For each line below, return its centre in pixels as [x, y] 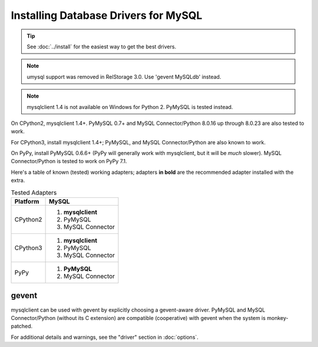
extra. [18, 180]
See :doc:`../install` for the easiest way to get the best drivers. [102, 47]
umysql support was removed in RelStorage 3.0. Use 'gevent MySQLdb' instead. [124, 77]
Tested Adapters [34, 193]
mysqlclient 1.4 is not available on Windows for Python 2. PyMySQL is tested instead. [130, 107]
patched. [22, 326]
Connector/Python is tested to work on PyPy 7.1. [69, 161]
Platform [27, 201]
